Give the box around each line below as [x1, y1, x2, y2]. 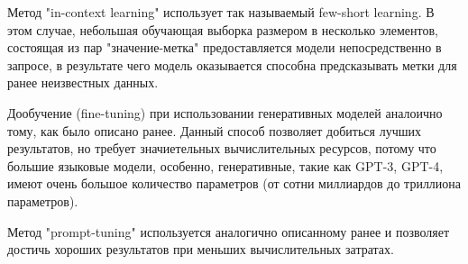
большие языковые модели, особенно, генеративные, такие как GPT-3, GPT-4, [7, 156, 444, 175]
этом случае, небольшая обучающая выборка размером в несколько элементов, [7, 20, 438, 39]
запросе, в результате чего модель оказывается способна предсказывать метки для [7, 55, 457, 74]
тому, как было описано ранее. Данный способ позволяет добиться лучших [7, 121, 421, 140]
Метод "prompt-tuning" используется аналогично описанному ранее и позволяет [7, 222, 450, 241]
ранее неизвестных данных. [7, 73, 159, 92]
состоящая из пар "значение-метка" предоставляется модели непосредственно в [7, 38, 442, 57]
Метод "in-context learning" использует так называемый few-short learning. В [7, 3, 435, 21]
